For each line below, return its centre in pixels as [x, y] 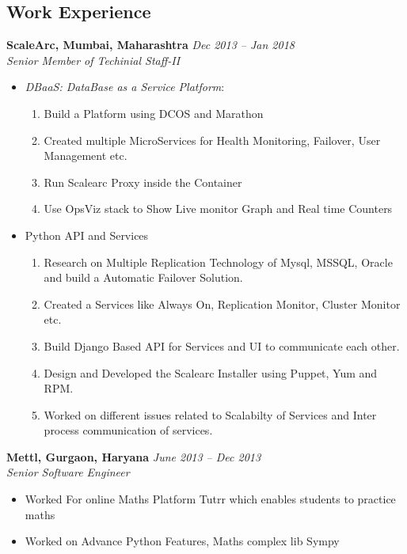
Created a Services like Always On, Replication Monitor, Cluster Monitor [222, 304]
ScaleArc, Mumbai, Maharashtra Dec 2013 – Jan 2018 [150, 45]
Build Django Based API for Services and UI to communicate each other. [222, 345]
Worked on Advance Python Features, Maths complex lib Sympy [182, 541]
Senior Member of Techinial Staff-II [93, 60]
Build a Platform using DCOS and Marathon [154, 113]
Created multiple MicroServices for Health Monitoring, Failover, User [212, 140]
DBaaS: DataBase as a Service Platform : [125, 87]
